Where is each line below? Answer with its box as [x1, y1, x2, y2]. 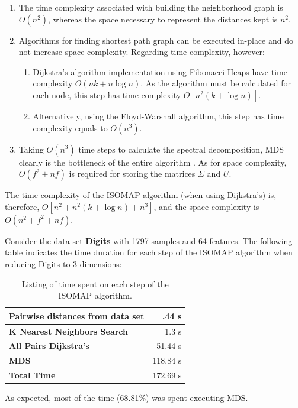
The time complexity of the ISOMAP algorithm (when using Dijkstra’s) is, [5, 189, 277, 201]
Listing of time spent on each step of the [21, 277, 169, 290]
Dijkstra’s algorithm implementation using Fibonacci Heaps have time [33, 65, 287, 77]
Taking [18, 143, 44, 155]
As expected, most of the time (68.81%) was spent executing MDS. [5, 391, 248, 404]
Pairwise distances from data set [9, 309, 145, 322]
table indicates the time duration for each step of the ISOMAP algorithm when [5, 246, 293, 258]
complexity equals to [33, 121, 108, 134]
